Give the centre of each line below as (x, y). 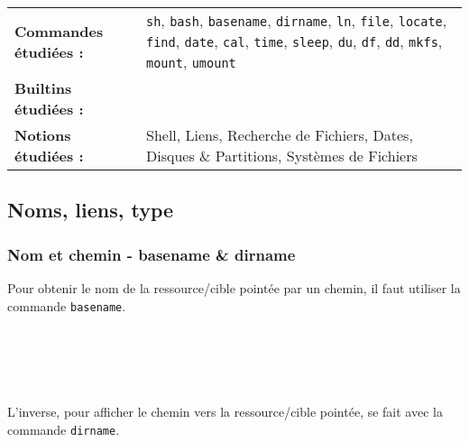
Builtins (43, 88)
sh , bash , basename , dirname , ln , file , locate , (296, 20)
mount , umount (191, 62)
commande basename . (67, 305)
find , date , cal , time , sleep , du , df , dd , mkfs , (294, 41)
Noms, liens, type (91, 210)
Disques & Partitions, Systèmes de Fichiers (281, 156)
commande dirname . (64, 429)
